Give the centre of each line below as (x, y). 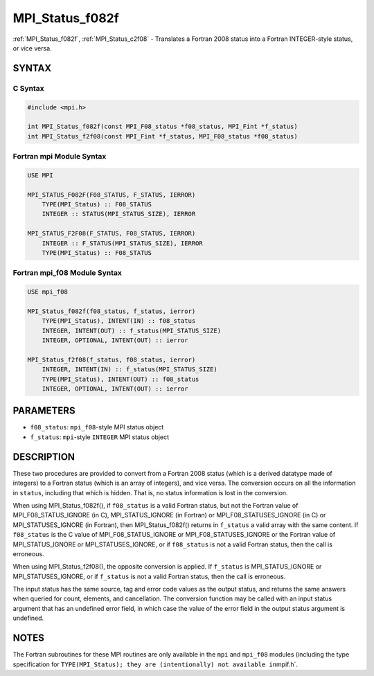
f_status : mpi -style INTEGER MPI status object (100, 437)
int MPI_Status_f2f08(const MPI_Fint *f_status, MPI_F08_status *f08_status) (162, 136)
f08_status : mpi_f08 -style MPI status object (97, 427)
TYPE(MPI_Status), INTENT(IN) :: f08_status (119, 321)
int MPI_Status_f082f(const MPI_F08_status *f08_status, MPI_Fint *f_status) (162, 127)
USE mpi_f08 (48, 292)
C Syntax (28, 88)
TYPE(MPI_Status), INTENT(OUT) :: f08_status (121, 379)
